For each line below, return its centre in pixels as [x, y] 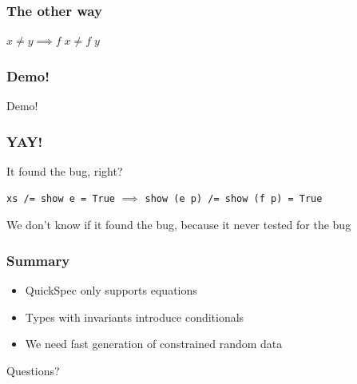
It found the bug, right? [65, 170]
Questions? [33, 370]
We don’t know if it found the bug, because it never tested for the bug [179, 225]
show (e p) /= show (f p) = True [234, 199]
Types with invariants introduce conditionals [135, 317]
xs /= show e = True [61, 199]
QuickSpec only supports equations [111, 289]
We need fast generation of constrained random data [154, 344]
